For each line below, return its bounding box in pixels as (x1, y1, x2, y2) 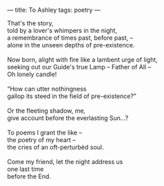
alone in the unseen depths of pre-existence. (7, 41, 135, 49)
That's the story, (7, 19, 54, 27)
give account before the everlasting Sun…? (7, 114, 129, 122)
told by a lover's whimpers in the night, (7, 27, 118, 34)
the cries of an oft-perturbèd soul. (7, 143, 104, 151)
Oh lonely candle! (7, 70, 57, 78)
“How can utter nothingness (7, 85, 87, 93)
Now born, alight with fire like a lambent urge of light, (7, 56, 158, 64)
